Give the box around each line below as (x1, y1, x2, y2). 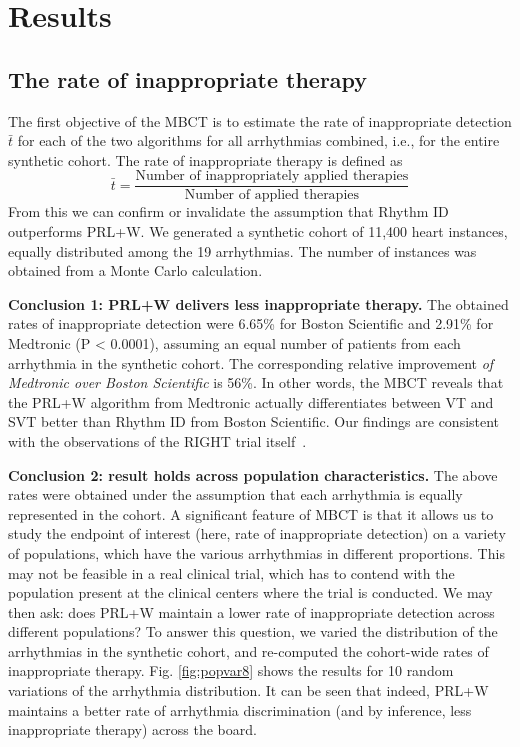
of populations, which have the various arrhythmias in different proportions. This (8, 542, 505, 563)
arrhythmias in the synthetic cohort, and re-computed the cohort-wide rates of (8, 640, 489, 661)
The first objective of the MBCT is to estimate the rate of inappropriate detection (8, 110, 512, 131)
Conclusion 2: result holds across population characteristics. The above (8, 464, 498, 485)
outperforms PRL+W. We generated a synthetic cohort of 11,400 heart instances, (8, 221, 508, 242)
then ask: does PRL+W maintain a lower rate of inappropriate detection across (8, 601, 495, 622)
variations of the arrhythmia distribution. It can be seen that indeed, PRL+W (8, 680, 489, 701)
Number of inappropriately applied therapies (135, 169, 409, 184)
